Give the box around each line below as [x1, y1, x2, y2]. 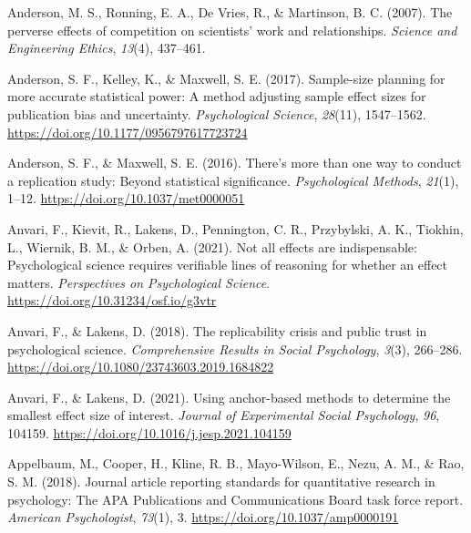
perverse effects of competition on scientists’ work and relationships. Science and [7, 20, 457, 39]
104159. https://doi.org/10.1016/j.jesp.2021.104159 [7, 423, 292, 442]
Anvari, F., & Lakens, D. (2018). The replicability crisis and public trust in [7, 321, 427, 340]
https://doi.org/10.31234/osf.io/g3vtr [7, 291, 217, 310]
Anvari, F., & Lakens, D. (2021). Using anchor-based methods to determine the [7, 387, 451, 406]
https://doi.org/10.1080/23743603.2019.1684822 [7, 357, 274, 376]
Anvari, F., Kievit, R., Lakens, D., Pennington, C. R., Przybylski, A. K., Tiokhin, [7, 219, 464, 238]
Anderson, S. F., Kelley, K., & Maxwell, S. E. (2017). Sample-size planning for [7, 68, 445, 87]
